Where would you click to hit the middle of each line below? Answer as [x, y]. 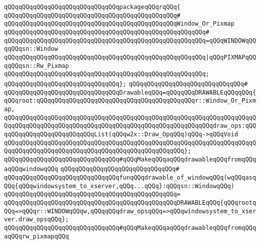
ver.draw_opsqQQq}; [36, 220]
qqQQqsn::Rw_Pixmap [36, 66]
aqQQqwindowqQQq [31, 169]
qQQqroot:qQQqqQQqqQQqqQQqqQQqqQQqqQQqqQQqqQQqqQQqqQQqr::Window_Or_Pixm [130, 101]
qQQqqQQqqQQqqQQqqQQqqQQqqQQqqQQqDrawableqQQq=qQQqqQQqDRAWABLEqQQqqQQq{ [130, 92]
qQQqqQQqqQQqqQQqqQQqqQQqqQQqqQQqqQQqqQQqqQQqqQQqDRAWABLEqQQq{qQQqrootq [130, 203]
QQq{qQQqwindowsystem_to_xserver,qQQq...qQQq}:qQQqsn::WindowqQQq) [119, 186]
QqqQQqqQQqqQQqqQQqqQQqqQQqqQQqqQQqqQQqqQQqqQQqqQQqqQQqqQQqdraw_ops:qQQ [130, 126]
